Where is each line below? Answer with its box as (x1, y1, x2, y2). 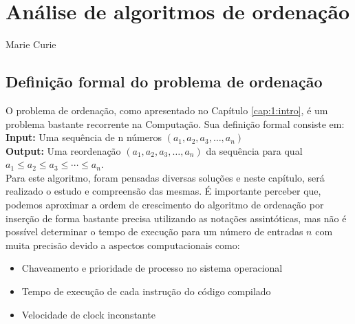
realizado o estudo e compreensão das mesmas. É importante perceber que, (6, 184, 321, 198)
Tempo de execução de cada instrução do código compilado (21, 284, 271, 299)
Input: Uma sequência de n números (6, 130, 162, 144)
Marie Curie (6, 37, 56, 52)
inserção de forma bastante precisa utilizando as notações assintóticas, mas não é (6, 210, 347, 225)
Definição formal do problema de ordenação (6, 71, 323, 92)
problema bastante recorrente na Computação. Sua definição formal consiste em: (6, 116, 345, 131)
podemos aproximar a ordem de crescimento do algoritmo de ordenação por (6, 197, 324, 212)
